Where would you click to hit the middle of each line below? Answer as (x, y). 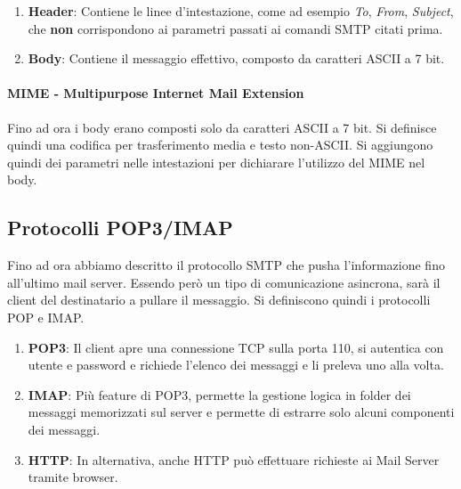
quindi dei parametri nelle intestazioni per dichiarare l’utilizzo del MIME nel (216, 162)
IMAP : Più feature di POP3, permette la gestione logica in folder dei (219, 394)
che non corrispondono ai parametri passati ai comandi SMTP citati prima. (235, 28)
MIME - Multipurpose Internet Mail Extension (156, 93)
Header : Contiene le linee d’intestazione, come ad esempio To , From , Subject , (241, 11)
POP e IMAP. (46, 317)
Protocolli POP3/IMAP (120, 228)
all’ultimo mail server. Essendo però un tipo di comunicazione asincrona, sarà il (224, 282)
